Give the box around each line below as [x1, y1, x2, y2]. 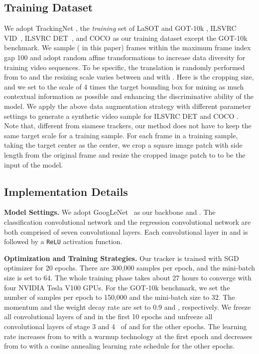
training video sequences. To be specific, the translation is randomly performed [4, 62, 245, 72]
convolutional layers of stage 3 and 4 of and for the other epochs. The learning [4, 321, 247, 331]
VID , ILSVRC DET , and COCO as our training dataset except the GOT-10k [4, 32, 248, 43]
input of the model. [4, 159, 63, 170]
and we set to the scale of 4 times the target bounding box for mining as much [4, 81, 244, 91]
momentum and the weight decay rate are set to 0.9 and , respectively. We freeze [4, 301, 251, 312]
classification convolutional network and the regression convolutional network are [4, 216, 251, 227]
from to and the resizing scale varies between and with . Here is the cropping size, [4, 72, 254, 82]
